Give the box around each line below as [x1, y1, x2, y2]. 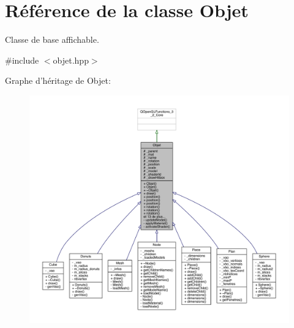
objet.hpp [53, 53, 89, 66]
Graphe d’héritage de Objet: [5, 74, 111, 87]
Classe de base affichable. [5, 33, 99, 46]
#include [5, 53, 39, 66]
